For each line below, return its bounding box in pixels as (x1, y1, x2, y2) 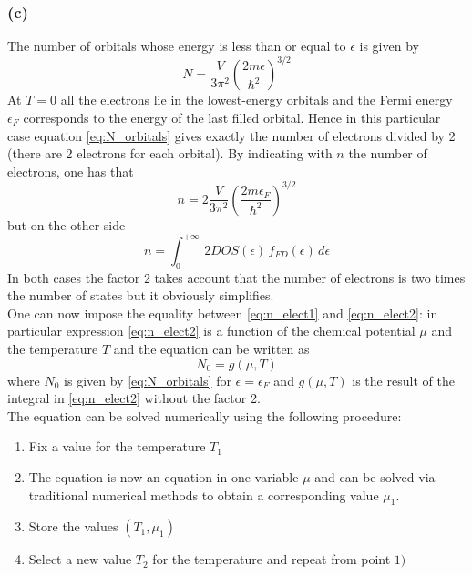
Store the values (28, 517, 118, 536)
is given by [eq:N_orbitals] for (64, 370, 231, 389)
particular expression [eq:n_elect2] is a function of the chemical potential (7, 321, 416, 340)
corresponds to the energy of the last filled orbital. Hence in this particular (23, 107, 441, 126)
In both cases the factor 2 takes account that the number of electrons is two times (7, 267, 466, 287)
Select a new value (28, 550, 132, 569)
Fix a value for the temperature (28, 437, 206, 456)
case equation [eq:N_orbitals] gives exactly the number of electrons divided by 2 (7, 126, 456, 145)
